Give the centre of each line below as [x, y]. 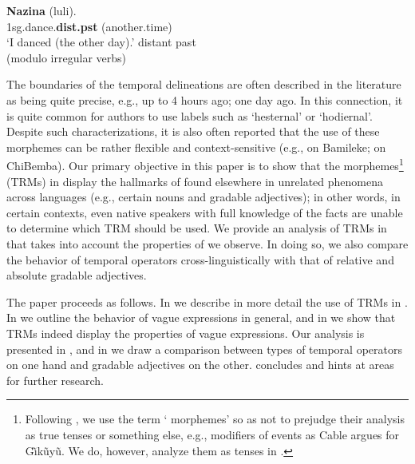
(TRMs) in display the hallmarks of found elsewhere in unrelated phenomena [195, 181]
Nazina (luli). [41, 10]
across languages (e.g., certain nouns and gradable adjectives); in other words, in [204, 197]
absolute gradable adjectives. [77, 275]
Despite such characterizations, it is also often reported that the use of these [193, 131]
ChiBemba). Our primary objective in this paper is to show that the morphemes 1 [205, 164]
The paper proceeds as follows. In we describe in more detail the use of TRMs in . [207, 301]
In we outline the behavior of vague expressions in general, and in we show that [201, 317]
